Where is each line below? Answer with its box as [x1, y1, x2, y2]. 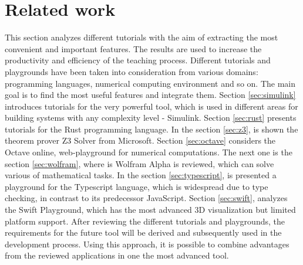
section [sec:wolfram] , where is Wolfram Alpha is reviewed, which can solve [5, 157, 274, 169]
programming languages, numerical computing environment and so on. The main [5, 77, 295, 89]
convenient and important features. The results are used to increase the [5, 42, 262, 55]
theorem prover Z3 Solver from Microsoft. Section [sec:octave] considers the [5, 134, 276, 147]
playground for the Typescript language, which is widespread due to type [5, 180, 268, 192]
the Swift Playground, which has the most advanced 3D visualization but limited [5, 203, 296, 216]
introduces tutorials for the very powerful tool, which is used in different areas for [5, 100, 298, 112]
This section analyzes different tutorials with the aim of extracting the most [5, 31, 278, 43]
